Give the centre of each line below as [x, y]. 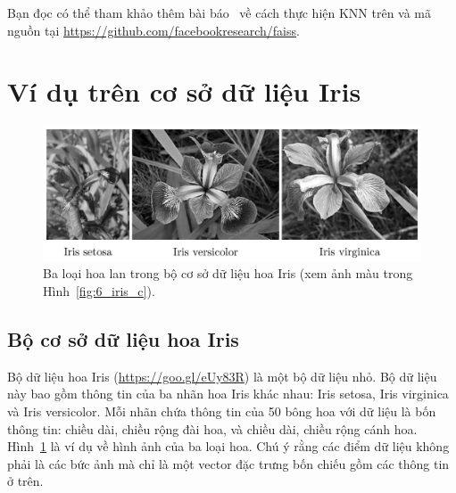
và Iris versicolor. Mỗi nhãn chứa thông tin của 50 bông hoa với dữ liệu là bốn [222, 411]
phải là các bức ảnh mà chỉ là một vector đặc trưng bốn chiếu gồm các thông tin [228, 463]
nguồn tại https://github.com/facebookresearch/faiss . [153, 30]
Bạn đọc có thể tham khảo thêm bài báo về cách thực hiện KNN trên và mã [220, 12]
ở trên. [25, 481]
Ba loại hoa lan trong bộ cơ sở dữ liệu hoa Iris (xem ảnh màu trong [228, 273]
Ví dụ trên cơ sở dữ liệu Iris [184, 91]
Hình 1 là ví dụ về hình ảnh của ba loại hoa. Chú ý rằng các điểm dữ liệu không [228, 446]
